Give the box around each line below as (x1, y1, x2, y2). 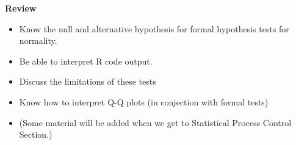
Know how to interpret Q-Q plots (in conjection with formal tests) (19, 95, 269, 108)
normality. (19, 34, 57, 47)
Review (5, 2, 37, 14)
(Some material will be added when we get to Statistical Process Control (19, 116, 292, 129)
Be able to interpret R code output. (19, 54, 153, 67)
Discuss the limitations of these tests (19, 75, 156, 88)
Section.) (19, 128, 52, 141)
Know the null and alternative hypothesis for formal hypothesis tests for (19, 22, 289, 35)
